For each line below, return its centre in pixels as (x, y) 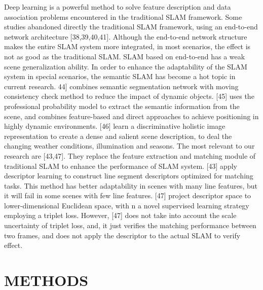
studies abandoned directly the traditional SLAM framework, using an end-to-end (131, 27)
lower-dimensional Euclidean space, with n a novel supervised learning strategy (127, 205)
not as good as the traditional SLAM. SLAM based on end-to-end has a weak (125, 56)
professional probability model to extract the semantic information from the (122, 106)
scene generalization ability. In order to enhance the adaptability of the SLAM (126, 66)
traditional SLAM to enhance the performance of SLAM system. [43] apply (121, 166)
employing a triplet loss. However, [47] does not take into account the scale (120, 215)
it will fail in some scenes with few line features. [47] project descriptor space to (128, 195)
